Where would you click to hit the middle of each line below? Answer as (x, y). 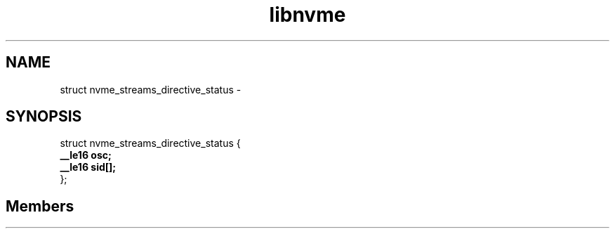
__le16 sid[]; (88, 167)
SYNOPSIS (44, 117)
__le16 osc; (86, 155)
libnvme (307, 15)
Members (40, 206)
